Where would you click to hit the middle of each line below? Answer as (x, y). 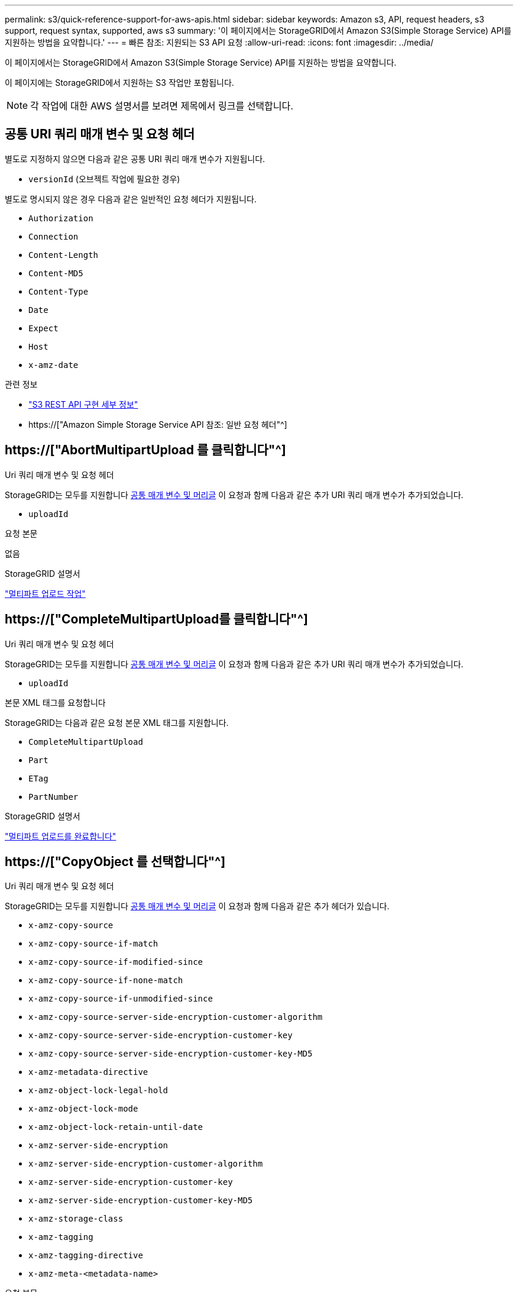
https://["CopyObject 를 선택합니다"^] (115, 861)
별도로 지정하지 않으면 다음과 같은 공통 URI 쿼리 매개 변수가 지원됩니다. (135, 159)
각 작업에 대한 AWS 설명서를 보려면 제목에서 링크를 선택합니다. (162, 106)
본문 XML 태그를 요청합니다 (55, 702)
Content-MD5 (56, 273)
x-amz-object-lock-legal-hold (98, 1091)
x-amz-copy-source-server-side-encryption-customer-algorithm (176, 1017)
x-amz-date (54, 365)
